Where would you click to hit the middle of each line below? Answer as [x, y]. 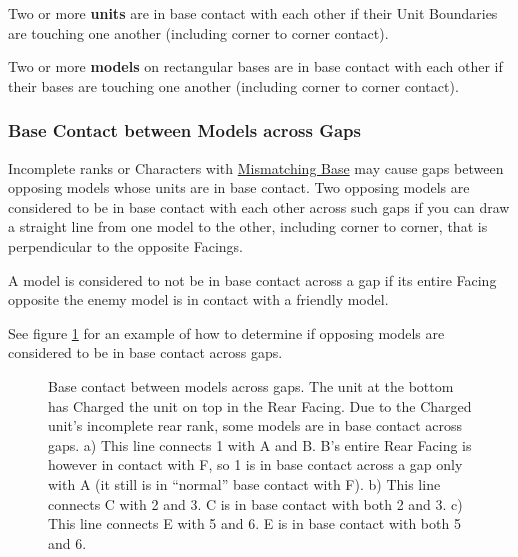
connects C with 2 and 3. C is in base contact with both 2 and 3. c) [255, 503]
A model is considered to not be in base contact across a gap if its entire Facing [252, 279]
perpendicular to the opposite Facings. [125, 245]
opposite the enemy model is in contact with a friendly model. [198, 299]
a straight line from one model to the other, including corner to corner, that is [248, 226]
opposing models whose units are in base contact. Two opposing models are [239, 187]
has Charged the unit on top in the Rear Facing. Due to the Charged [260, 405]
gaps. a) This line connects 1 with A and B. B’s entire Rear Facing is [260, 444]
